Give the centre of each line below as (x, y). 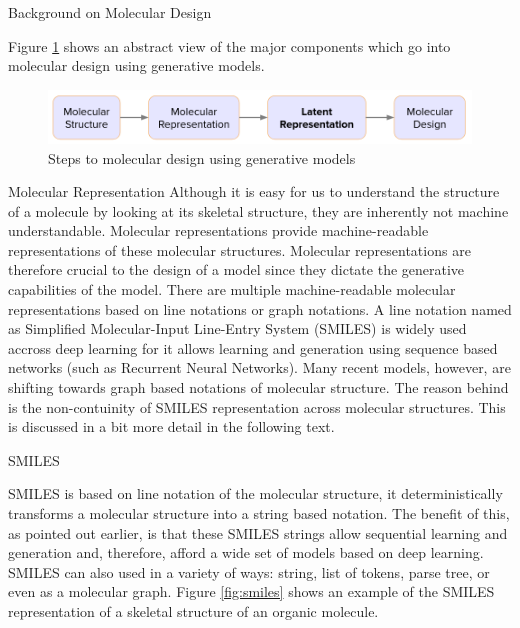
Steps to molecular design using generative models (202, 157)
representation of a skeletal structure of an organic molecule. (193, 610)
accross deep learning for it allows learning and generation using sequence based (253, 347)
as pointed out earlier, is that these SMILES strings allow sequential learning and (258, 532)
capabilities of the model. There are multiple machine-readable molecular (232, 289)
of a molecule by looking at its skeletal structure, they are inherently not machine (258, 210)
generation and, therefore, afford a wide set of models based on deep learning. (246, 552)
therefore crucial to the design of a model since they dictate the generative (236, 269)
